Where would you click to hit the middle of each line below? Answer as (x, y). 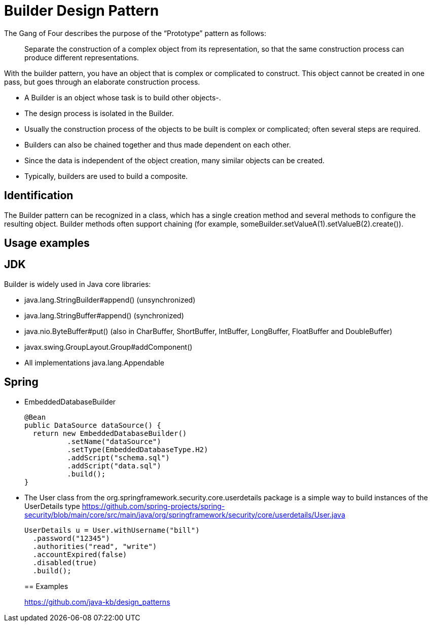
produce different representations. (82, 57)
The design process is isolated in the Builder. (99, 113)
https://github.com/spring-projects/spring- (153, 506)
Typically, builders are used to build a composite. (106, 176)
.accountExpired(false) (80, 554)
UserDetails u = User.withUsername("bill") (112, 530)
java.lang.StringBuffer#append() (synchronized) (104, 315)
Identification (39, 196)
